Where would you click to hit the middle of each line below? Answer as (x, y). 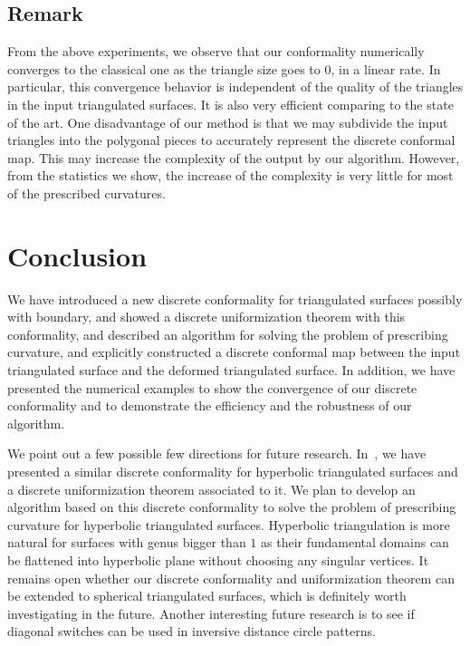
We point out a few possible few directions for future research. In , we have (217, 453)
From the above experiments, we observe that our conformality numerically (216, 51)
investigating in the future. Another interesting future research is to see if (211, 613)
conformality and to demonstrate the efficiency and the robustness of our (210, 405)
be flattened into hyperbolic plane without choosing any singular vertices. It (218, 559)
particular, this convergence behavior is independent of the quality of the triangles (235, 87)
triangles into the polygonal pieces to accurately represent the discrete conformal (231, 140)
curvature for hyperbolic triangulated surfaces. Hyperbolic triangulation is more (229, 524)
